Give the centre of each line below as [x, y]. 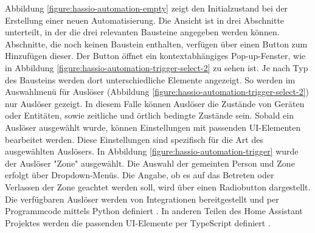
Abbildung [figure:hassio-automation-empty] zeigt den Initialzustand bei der [147, 8]
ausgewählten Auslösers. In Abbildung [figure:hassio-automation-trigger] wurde [152, 151]
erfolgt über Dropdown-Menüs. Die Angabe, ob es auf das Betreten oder [140, 175]
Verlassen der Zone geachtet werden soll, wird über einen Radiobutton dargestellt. [158, 186]
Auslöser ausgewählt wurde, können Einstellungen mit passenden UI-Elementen [153, 127]
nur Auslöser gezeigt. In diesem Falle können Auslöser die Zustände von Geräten [155, 103]
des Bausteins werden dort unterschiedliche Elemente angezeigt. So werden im [150, 79]
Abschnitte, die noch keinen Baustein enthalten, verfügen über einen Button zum [156, 43]
